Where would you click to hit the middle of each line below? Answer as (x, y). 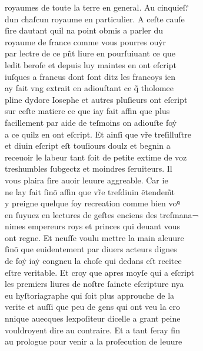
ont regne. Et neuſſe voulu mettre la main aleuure (94, 237)
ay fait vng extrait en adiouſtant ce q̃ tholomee (89, 88)
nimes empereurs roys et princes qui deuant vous (93, 226)
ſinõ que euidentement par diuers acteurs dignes (91, 249)
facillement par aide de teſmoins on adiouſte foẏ (91, 122)
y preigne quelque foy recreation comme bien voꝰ (92, 203)
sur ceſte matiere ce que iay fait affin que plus (87, 111)
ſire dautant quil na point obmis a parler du (84, 30)
